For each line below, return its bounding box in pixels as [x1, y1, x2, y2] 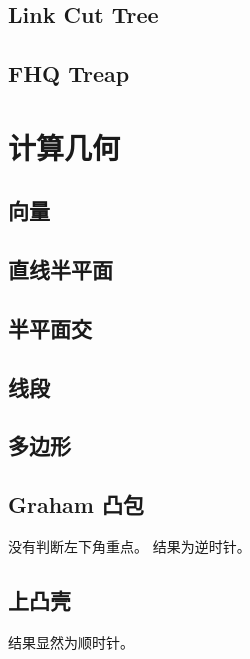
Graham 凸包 [8, 489, 144, 520]
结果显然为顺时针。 [8, 631, 134, 652]
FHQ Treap [8, 58, 130, 89]
